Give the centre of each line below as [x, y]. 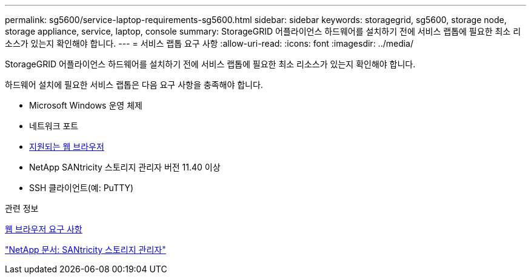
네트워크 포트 [54, 126]
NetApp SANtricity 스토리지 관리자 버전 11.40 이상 [125, 167]
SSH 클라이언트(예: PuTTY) [82, 188]
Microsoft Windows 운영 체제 [86, 105]
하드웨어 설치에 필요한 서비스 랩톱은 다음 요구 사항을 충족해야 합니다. [134, 85]
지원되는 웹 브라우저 [67, 146]
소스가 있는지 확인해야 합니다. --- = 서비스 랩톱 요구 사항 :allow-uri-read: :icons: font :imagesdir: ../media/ [209, 43]
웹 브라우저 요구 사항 [44, 229]
